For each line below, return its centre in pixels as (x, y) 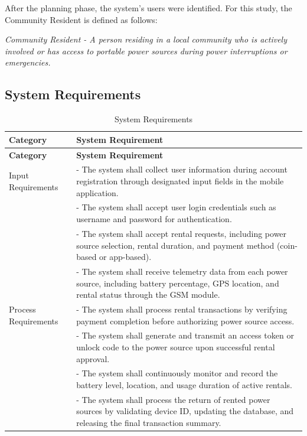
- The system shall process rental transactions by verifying (182, 309)
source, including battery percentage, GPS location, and (178, 283)
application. (97, 192)
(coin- (287, 245)
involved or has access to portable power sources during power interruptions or (146, 51)
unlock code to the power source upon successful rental (176, 347)
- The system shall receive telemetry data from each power (182, 271)
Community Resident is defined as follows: (81, 19)
